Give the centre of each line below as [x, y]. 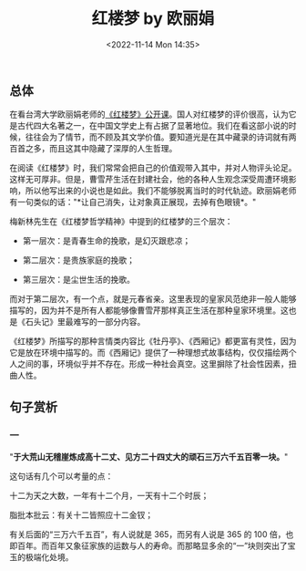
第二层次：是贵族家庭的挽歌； [78, 260]
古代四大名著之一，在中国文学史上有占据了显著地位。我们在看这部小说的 [153, 126]
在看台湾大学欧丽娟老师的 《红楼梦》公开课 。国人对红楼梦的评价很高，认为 [149, 114]
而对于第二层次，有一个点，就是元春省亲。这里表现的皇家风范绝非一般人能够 [153, 299]
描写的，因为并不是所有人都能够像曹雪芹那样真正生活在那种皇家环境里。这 [149, 310]
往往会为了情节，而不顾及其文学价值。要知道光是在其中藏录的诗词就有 [157, 137]
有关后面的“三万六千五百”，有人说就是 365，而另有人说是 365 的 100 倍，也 [152, 535]
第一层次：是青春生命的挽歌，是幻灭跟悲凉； [107, 241]
